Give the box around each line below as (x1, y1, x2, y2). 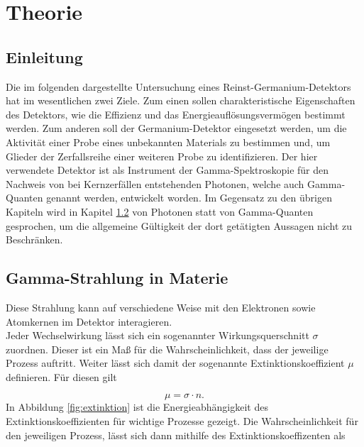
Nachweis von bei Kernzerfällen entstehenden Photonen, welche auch (6, 176, 304, 191)
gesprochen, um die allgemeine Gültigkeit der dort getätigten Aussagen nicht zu (6, 218, 353, 233)
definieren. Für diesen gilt (6, 369, 117, 384)
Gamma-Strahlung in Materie (6, 267, 228, 289)
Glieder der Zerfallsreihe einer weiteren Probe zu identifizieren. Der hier (6, 148, 318, 163)
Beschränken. (6, 232, 63, 247)
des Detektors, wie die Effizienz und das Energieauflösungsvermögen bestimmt (6, 106, 346, 121)
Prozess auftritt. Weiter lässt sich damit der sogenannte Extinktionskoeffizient (6, 355, 345, 370)
